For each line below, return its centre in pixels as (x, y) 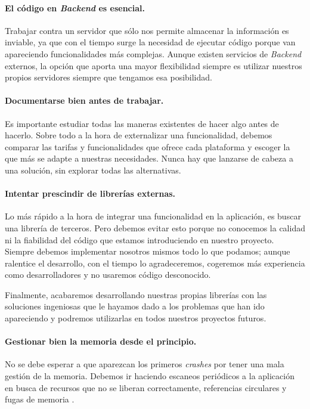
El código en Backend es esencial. (75, 7)
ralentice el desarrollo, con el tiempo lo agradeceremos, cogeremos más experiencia (155, 263)
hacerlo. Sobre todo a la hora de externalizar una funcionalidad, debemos (139, 135)
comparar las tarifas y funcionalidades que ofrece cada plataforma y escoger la (148, 146)
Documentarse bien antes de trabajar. (84, 100)
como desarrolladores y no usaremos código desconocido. (108, 275)
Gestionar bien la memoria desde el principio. (101, 341)
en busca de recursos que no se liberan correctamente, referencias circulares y (146, 387)
